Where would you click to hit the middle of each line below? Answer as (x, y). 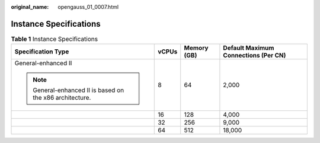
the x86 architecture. (62, 98)
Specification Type (42, 52)
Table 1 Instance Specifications (54, 39)
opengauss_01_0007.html (88, 7)
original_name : (30, 7)
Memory (196, 48)
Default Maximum (249, 48)
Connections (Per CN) (255, 55)
